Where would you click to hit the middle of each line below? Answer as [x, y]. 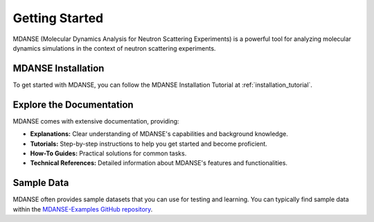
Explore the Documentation [73, 104]
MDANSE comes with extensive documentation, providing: [96, 121]
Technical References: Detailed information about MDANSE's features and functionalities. [159, 163]
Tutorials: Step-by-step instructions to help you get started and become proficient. [149, 144]
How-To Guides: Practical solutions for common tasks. [108, 153]
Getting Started [58, 18]
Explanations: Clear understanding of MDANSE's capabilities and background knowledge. [159, 134]
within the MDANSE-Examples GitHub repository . [83, 209]
